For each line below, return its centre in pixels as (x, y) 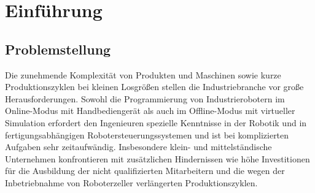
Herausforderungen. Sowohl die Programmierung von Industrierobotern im (145, 98)
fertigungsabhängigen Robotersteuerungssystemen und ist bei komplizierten (147, 134)
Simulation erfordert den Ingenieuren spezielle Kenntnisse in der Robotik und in (156, 122)
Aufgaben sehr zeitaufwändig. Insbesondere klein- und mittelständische (138, 147)
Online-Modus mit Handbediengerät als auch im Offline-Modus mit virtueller (150, 111)
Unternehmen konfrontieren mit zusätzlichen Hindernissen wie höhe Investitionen (157, 158)
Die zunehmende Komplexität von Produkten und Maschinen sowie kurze (143, 74)
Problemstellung (58, 49)
